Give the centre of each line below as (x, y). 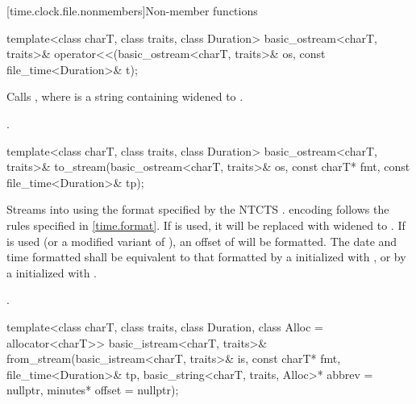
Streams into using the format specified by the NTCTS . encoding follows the (198, 209)
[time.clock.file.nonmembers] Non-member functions (132, 10)
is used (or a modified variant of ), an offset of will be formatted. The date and (202, 241)
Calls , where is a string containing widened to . (125, 96)
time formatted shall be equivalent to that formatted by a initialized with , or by (206, 257)
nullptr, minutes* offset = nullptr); (93, 390)
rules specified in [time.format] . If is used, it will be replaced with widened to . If (206, 225)
